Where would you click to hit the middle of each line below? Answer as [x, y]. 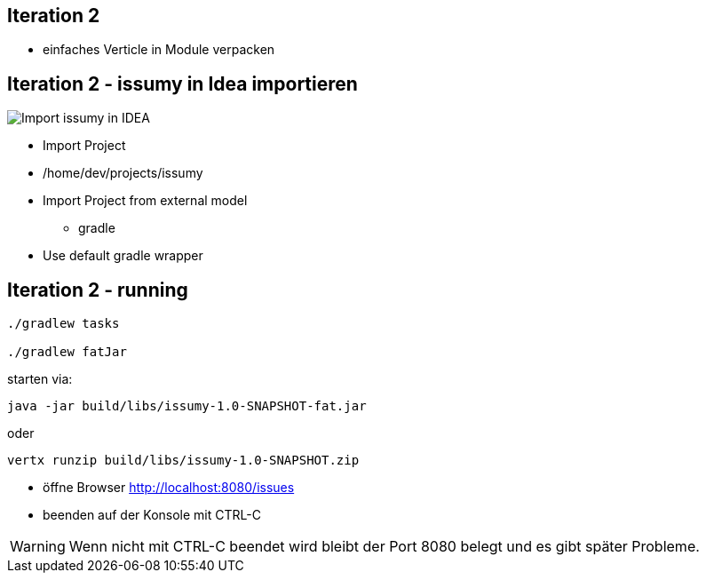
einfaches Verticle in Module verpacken [159, 50]
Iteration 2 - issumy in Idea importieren [182, 83]
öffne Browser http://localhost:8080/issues [169, 488]
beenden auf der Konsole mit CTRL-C [152, 515]
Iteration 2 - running [98, 290]
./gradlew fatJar [67, 352]
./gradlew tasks [63, 324]
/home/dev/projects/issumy [123, 173]
